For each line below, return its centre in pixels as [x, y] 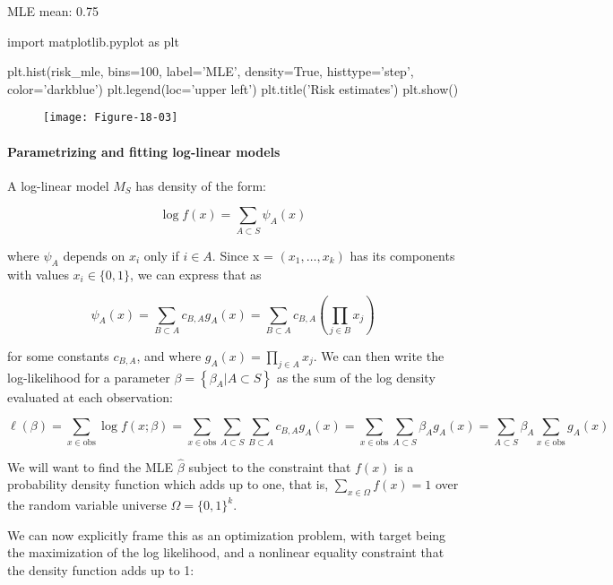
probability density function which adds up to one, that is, [168, 484]
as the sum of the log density [356, 377]
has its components [402, 255]
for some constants [58, 355]
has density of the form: [201, 185]
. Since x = [242, 255]
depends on [94, 255]
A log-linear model [58, 185]
